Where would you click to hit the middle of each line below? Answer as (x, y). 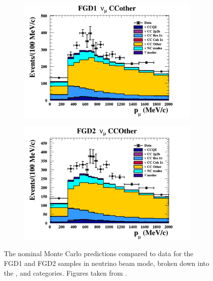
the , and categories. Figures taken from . (66, 272)
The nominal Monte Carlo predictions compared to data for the (99, 253)
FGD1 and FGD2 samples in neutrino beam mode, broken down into (107, 263)
